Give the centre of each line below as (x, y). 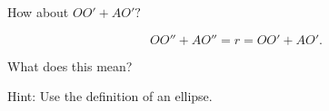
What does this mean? (70, 65)
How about (38, 12)
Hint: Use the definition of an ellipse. (110, 96)
